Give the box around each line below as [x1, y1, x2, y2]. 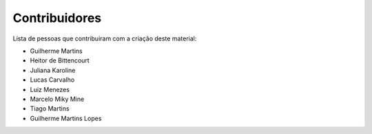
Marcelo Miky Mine [30, 95, 85, 103]
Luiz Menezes [30, 85, 70, 93]
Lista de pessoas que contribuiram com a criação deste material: [12, 34, 197, 43]
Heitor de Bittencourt [30, 56, 90, 65]
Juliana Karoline [30, 66, 76, 74]
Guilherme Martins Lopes [30, 114, 102, 122]
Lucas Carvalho [30, 76, 75, 84]
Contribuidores [12, 10, 102, 25]
